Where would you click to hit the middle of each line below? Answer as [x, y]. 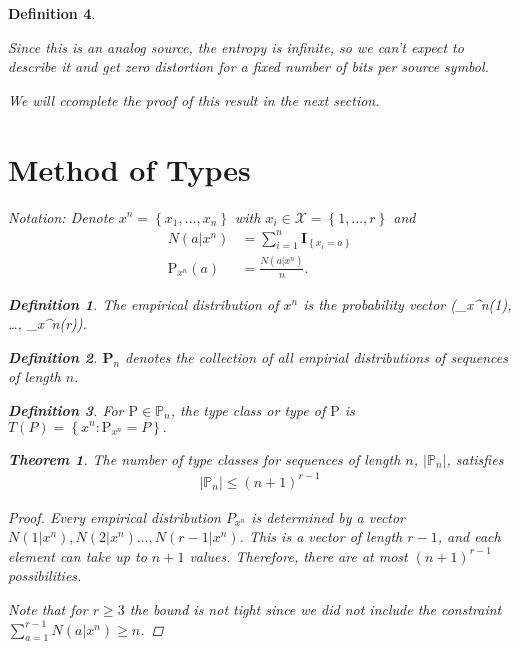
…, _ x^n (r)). [47, 323]
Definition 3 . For [66, 409]
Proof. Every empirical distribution [114, 516]
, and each [469, 536]
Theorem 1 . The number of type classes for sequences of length [204, 458]
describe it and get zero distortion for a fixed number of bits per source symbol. [248, 66]
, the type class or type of [248, 409]
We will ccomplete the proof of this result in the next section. [194, 99]
